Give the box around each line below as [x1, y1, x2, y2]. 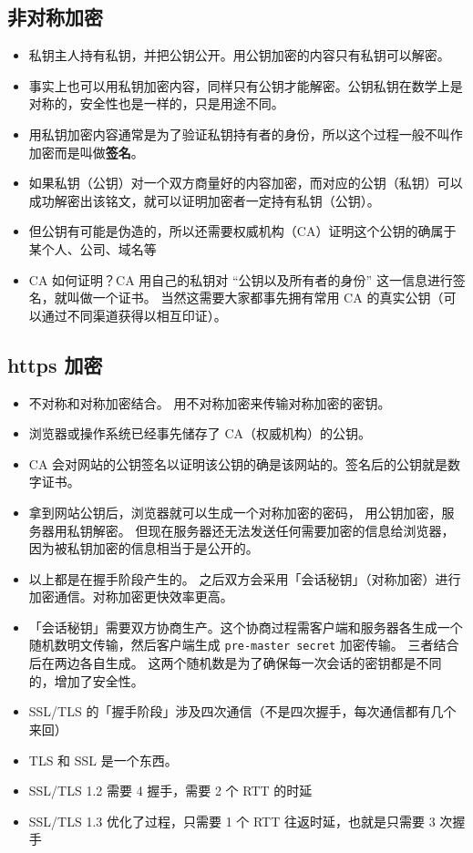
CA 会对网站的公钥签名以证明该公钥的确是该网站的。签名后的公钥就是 [28, 454, 448, 473]
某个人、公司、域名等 [28, 239, 157, 258]
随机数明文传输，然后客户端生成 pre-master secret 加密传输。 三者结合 [28, 635, 459, 654]
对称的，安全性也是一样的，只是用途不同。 [28, 94, 284, 113]
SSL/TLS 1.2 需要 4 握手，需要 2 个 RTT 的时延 [28, 781, 313, 800]
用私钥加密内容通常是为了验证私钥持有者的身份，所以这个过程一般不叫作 [28, 124, 463, 143]
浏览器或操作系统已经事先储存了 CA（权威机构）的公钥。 [28, 424, 372, 443]
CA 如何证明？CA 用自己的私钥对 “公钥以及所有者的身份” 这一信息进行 [28, 270, 453, 289]
